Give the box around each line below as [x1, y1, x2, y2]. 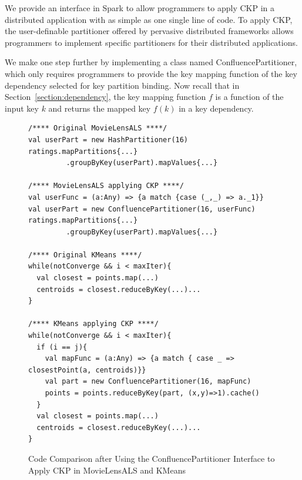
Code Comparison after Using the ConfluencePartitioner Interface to [28, 452, 275, 464]
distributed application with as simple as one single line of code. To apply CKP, [5, 13, 293, 25]
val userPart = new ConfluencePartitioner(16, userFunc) [28, 204, 256, 213]
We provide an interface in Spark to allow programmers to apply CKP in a [5, 2, 275, 14]
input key [5, 102, 39, 114]
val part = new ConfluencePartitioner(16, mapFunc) [45, 377, 251, 386]
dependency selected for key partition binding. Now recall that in [5, 79, 240, 91]
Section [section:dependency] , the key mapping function [5, 90, 206, 103]
